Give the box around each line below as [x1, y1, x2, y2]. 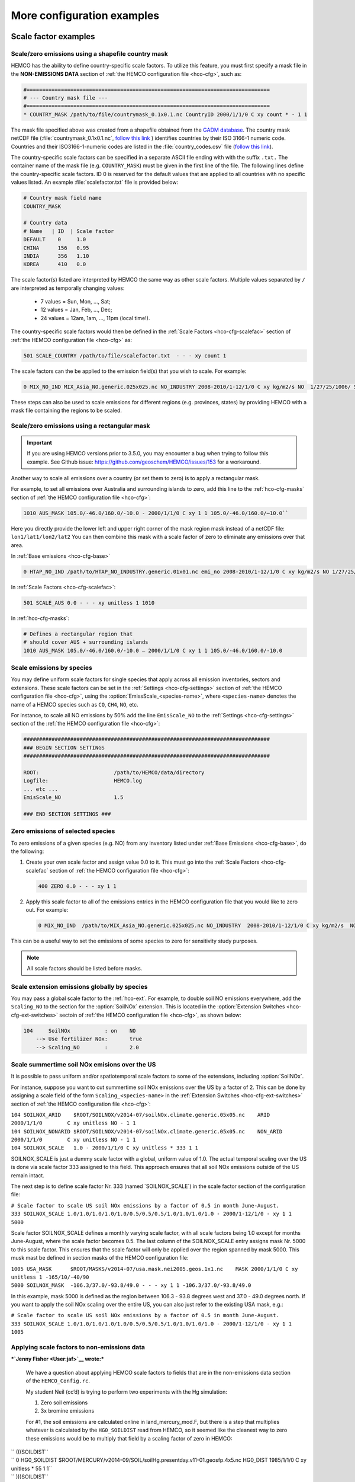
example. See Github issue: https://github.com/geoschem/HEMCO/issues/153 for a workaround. [27, 458, 262, 465]
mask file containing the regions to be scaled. [11, 407, 122, 414]
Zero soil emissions [40, 1399, 88, 1406]
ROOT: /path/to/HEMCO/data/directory [23, 769, 205, 776]
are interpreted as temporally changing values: [11, 285, 125, 292]
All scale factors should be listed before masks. [27, 964, 143, 972]
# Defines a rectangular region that [23, 630, 133, 637]
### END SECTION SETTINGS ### [23, 810, 111, 817]
